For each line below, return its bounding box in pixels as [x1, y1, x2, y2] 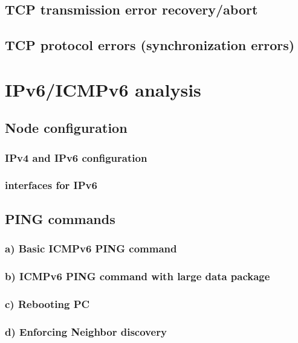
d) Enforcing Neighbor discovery [5, 324, 167, 339]
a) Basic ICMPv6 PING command [5, 241, 177, 256]
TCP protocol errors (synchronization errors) [5, 36, 295, 54]
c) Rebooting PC [5, 296, 90, 311]
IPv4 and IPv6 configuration [5, 150, 147, 165]
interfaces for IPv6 [5, 178, 97, 193]
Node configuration [5, 118, 128, 137]
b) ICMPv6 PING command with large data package [5, 268, 270, 283]
